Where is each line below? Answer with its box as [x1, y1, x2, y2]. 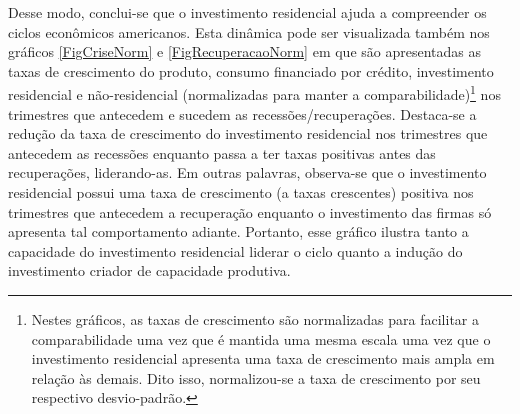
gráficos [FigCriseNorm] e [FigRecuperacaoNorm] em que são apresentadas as [8, 41, 481, 62]
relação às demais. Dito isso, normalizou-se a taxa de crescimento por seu [31, 367, 481, 388]
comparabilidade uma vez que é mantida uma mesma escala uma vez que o [31, 328, 491, 349]
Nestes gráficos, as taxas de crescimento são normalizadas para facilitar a [31, 308, 479, 329]
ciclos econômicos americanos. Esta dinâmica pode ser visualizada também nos [8, 21, 490, 42]
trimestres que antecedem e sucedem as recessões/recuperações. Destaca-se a [8, 103, 477, 124]
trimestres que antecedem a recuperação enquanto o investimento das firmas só [8, 201, 492, 222]
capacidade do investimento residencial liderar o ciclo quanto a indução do [8, 240, 463, 261]
